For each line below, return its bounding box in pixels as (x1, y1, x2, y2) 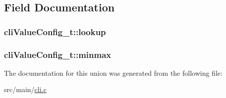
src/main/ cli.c (4, 84, 47, 95)
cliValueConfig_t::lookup (4, 25, 106, 38)
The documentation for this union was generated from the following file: (4, 67, 223, 78)
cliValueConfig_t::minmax (4, 48, 112, 60)
